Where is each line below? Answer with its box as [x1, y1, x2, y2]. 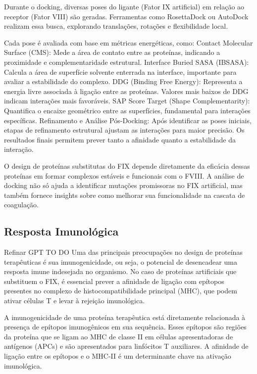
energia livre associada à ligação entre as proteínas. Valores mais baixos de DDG [4, 86, 249, 96]
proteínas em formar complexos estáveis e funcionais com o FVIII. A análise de [4, 170, 244, 181]
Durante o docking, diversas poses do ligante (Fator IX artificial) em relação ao [4, 1, 245, 11]
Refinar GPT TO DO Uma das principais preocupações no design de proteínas [4, 247, 243, 257]
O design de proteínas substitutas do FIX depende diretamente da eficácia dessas [4, 160, 250, 171]
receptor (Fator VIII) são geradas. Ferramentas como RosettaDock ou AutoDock [4, 11, 249, 21]
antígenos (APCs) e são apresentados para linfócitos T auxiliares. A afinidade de [4, 341, 249, 351]
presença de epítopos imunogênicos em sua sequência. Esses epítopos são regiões [4, 322, 247, 332]
